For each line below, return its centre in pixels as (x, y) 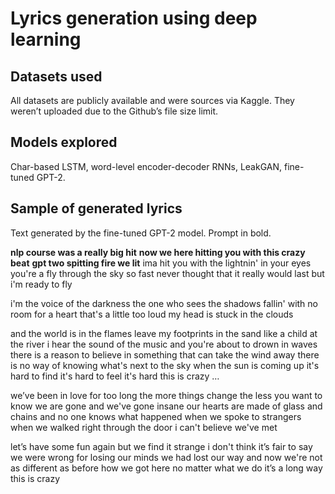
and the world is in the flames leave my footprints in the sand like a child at (164, 333)
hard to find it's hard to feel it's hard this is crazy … (115, 376)
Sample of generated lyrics (96, 208)
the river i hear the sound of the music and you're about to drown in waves (164, 344)
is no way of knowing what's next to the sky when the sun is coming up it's (165, 365)
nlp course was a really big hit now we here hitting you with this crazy (158, 252)
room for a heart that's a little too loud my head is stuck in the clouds (152, 314)
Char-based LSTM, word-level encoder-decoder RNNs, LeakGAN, (146, 166)
